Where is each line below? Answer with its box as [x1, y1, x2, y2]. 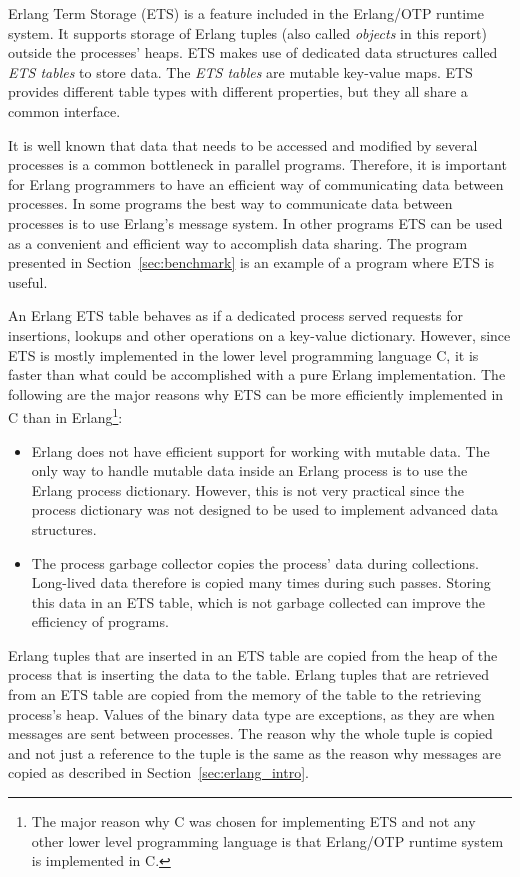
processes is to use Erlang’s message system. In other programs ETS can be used [8, 212, 503, 233]
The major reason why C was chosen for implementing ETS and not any [31, 811, 476, 832]
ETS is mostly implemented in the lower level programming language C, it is [8, 344, 479, 365]
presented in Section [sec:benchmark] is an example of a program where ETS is [8, 252, 495, 273]
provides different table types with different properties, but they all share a [8, 81, 468, 102]
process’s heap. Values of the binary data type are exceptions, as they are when [8, 703, 495, 724]
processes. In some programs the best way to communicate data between [8, 193, 453, 214]
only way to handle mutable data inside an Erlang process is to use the [31, 460, 468, 481]
